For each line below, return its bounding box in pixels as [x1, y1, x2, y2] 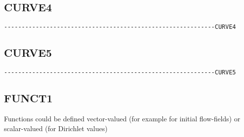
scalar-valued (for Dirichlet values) [4, 123, 108, 133]
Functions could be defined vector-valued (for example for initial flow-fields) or [4, 113, 241, 123]
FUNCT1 [4, 91, 53, 106]
